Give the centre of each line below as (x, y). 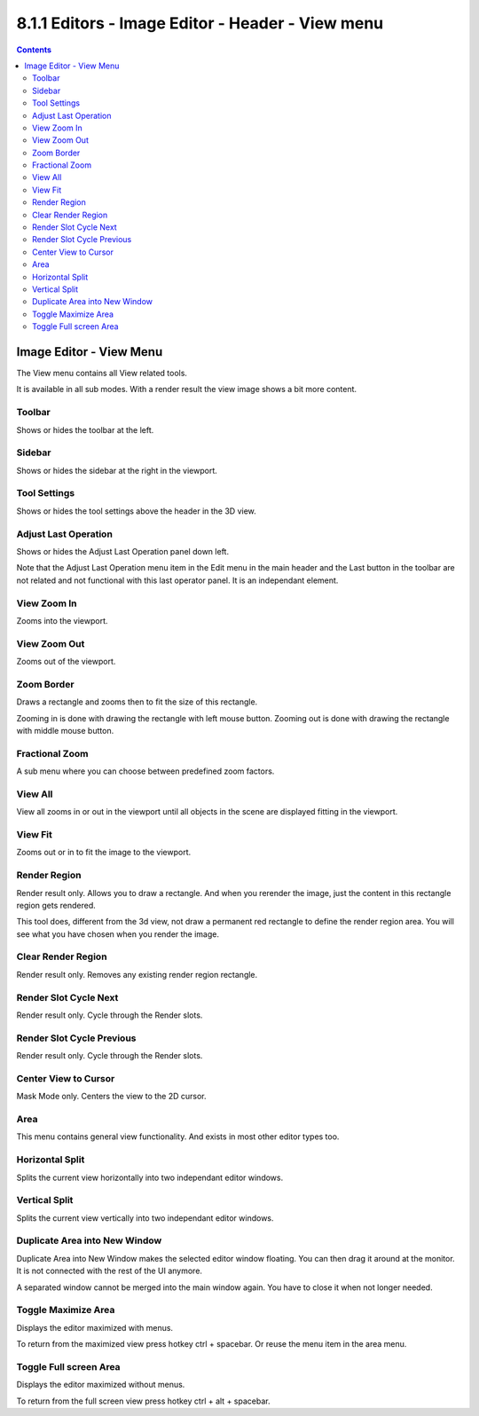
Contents (34, 50)
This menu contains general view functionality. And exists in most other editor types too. (178, 1137)
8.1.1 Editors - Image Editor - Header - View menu (200, 23)
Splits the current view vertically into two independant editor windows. (145, 1218)
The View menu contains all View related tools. (102, 374)
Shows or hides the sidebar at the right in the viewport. (117, 470)
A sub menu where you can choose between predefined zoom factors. (145, 771)
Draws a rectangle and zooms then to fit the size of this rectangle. (137, 702)
